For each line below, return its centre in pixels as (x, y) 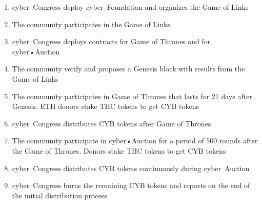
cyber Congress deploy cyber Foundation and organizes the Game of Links (130, 7)
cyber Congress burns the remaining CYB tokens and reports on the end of (131, 185)
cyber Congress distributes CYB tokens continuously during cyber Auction (131, 168)
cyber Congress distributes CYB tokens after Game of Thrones (112, 123)
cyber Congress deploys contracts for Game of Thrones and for (111, 41)
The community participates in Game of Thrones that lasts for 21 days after (132, 96)
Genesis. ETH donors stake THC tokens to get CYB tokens (105, 106)
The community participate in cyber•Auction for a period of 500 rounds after (135, 141)
